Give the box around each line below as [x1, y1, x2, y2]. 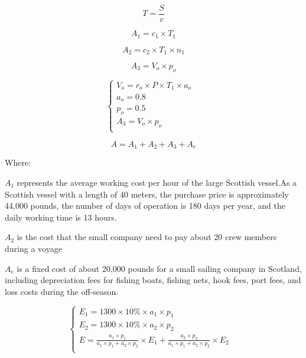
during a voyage [5, 242, 62, 254]
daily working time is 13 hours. [5, 211, 117, 223]
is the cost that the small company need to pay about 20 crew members [17, 231, 277, 243]
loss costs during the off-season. [5, 285, 119, 297]
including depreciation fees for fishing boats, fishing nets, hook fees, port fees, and [5, 274, 301, 286]
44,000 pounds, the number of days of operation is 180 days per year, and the [5, 199, 285, 212]
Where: [5, 156, 31, 169]
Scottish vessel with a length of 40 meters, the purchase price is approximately [5, 188, 289, 200]
